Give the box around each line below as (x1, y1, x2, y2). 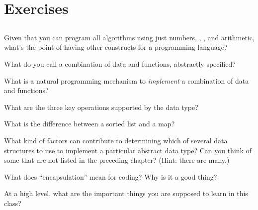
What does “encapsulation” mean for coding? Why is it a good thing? (4, 171, 217, 182)
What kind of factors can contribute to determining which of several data (4, 135, 228, 145)
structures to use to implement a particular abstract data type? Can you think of (4, 145, 252, 155)
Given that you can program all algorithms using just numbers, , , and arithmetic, (4, 32, 255, 42)
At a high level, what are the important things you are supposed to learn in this (4, 188, 248, 199)
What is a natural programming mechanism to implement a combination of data (4, 75, 249, 86)
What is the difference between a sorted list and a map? (4, 118, 175, 129)
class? (4, 198, 21, 208)
